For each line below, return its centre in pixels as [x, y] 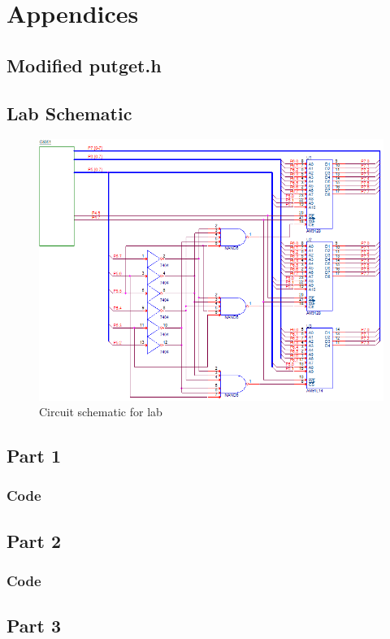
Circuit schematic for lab [101, 412]
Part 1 [34, 456]
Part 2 [34, 540]
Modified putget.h [84, 65]
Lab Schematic [69, 113]
